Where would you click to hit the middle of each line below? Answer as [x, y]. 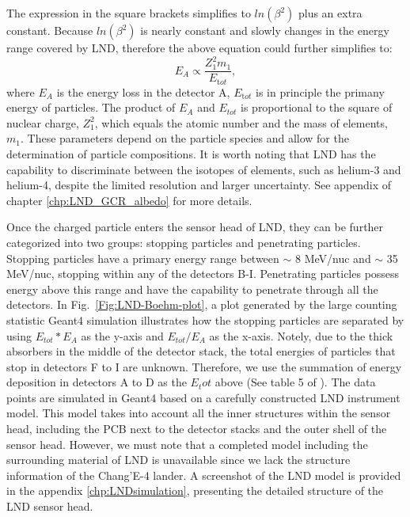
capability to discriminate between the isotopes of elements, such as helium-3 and [204, 169]
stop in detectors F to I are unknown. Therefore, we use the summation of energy [204, 366]
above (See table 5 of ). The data [295, 382]
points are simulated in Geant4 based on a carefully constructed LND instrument [203, 397]
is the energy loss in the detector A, [143, 91]
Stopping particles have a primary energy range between [143, 258]
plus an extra [330, 13]
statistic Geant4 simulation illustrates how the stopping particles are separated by [205, 319]
